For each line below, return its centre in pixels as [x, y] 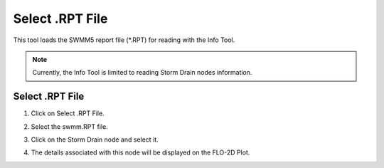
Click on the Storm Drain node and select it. [95, 140]
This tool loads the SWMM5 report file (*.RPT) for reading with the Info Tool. [124, 40]
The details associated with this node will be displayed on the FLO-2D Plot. [140, 152]
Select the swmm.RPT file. [69, 126]
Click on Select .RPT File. [68, 113]
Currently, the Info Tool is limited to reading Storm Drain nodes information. [142, 73]
